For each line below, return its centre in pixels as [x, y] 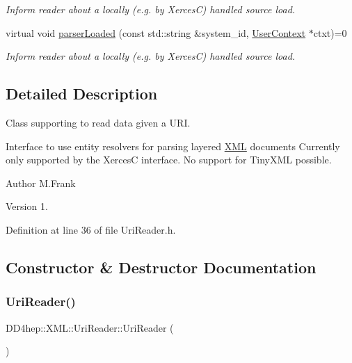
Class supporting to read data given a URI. [98, 122]
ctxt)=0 [330, 32]
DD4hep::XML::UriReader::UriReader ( [90, 327]
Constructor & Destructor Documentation [161, 267]
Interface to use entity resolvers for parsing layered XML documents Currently [173, 146]
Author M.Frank [41, 183]
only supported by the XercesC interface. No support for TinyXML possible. [169, 160]
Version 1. [27, 206]
